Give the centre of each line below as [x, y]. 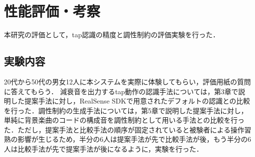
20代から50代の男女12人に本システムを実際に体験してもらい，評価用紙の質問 [127, 81]
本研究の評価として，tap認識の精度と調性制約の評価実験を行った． [112, 35]
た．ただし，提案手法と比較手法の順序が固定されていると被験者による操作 [124, 129]
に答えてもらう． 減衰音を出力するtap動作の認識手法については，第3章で [121, 91]
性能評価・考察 [52, 11]
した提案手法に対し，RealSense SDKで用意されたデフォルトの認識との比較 [130, 101]
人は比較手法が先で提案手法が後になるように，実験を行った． [104, 149]
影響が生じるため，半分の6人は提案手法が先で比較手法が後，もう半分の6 [134, 139]
